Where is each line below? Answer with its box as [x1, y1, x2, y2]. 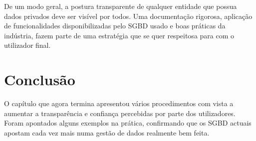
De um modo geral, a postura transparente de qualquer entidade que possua [4, 1, 237, 11]
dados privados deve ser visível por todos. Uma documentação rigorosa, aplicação [4, 10, 253, 21]
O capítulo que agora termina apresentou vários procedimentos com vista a [4, 98, 234, 109]
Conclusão [4, 69, 75, 90]
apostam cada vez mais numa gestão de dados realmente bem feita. [4, 127, 210, 138]
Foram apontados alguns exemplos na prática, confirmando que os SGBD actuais [4, 118, 252, 128]
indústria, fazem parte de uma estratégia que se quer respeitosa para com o [4, 30, 235, 40]
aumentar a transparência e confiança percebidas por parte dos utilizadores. [4, 108, 236, 118]
